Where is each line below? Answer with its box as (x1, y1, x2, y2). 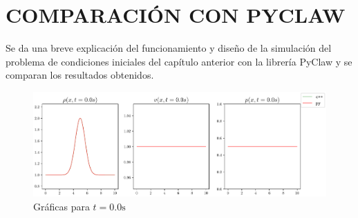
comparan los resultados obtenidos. (6, 68, 154, 82)
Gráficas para (33, 199, 90, 214)
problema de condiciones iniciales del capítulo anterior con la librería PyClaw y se (6, 54, 352, 68)
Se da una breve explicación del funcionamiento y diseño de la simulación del (6, 41, 332, 55)
